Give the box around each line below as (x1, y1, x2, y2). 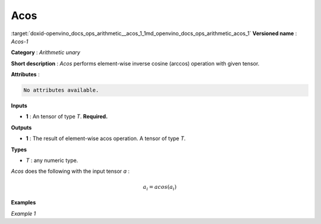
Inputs (11, 102, 28, 110)
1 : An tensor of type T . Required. (26, 113, 108, 120)
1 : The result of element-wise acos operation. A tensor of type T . (26, 135, 186, 142)
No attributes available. (23, 87, 99, 94)
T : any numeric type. (26, 157, 78, 164)
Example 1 (11, 210, 36, 217)
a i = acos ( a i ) (143, 183, 177, 192)
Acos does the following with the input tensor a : (11, 167, 130, 175)
